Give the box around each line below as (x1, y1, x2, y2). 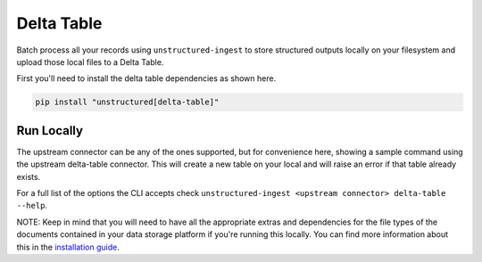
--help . (16, 201, 48, 211)
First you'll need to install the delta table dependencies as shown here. (16, 73, 277, 84)
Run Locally (16, 123, 84, 138)
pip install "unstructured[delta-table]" (35, 97, 220, 107)
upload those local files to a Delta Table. (16, 56, 164, 67)
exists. (16, 171, 41, 182)
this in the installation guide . (16, 242, 120, 252)
